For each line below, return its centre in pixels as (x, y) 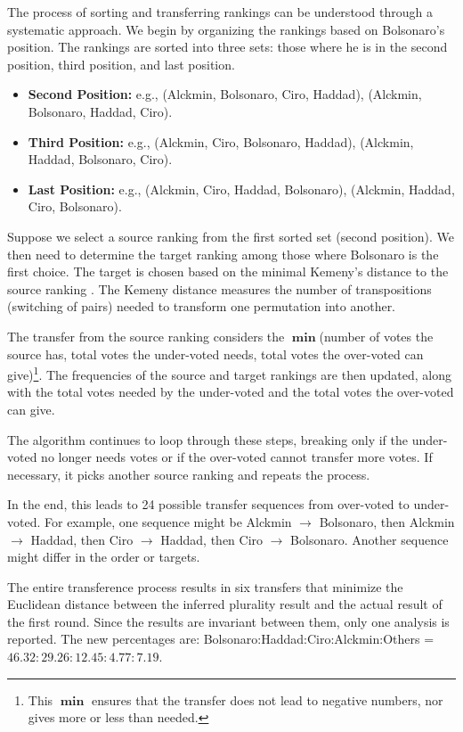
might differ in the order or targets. (104, 557)
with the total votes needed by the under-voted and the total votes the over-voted (231, 392)
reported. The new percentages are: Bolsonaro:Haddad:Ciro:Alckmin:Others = (221, 639)
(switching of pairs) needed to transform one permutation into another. (202, 306)
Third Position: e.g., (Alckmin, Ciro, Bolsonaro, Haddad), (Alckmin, (221, 141)
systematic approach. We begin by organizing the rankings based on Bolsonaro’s (226, 29)
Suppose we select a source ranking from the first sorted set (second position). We (231, 236)
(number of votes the (376, 336)
